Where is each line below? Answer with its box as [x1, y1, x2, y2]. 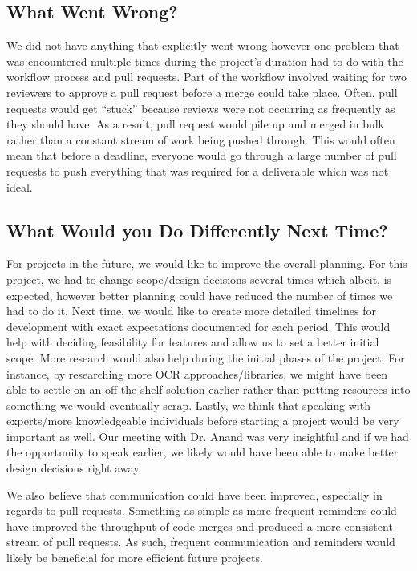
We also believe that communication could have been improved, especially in [6, 486, 383, 503]
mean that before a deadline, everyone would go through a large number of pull [6, 147, 397, 164]
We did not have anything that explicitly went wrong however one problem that [6, 37, 399, 54]
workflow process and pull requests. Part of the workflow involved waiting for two [6, 68, 407, 85]
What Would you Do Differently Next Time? [6, 217, 388, 242]
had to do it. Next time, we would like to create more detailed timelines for [6, 302, 376, 319]
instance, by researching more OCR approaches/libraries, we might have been [6, 365, 388, 382]
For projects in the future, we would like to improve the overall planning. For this [6, 255, 407, 272]
